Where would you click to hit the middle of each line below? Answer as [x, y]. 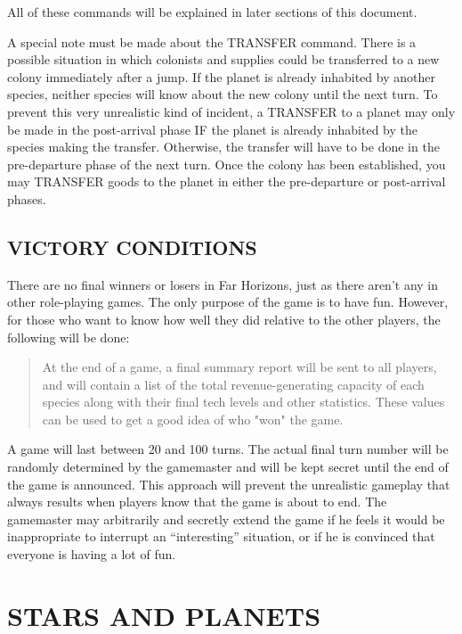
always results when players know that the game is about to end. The [197, 502]
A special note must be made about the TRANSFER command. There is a [212, 41]
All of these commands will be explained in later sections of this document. [212, 12]
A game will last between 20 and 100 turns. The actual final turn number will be [228, 449]
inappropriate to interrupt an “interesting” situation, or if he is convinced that [221, 536]
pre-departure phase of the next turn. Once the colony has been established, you [227, 164]
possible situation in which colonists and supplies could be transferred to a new [223, 59]
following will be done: [69, 337]
